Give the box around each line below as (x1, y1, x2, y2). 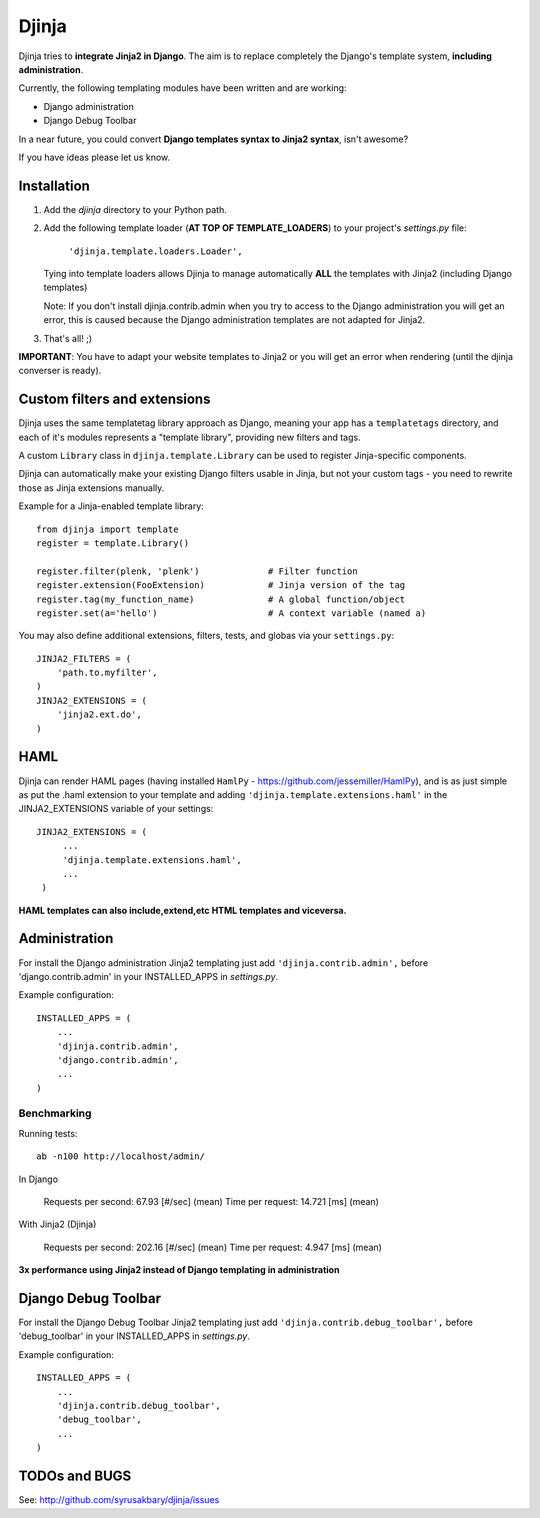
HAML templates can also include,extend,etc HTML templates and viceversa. (18, 904, 347, 916)
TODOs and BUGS (18, 1468, 132, 1485)
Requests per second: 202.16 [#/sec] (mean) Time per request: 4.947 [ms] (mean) (43, 1241, 382, 1253)
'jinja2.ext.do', (56, 709, 142, 720)
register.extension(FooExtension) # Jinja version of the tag (36, 580, 406, 591)
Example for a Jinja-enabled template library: (18, 500, 204, 512)
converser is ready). (18, 365, 102, 377)
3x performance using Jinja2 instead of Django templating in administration (18, 1264, 340, 1276)
